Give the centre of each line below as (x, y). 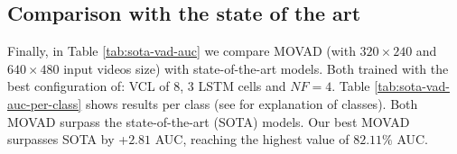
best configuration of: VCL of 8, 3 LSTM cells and (147, 86)
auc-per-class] (45, 103)
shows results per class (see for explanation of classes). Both (252, 103)
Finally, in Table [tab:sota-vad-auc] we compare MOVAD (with (182, 51)
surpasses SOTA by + (68, 139)
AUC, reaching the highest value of (252, 139)
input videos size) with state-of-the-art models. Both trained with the (256, 68)
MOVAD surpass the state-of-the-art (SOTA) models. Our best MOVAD (209, 121)
